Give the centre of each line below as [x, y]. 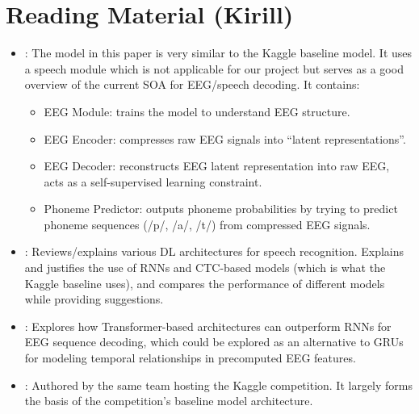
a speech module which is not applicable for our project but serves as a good [214, 68]
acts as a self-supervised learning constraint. [153, 181]
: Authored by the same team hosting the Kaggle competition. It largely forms [219, 385]
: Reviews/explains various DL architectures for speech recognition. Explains [214, 251]
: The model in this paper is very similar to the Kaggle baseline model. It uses [218, 53]
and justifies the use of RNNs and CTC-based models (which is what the [205, 268]
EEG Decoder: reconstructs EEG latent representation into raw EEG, [217, 166]
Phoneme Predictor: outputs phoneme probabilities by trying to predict [221, 209]
